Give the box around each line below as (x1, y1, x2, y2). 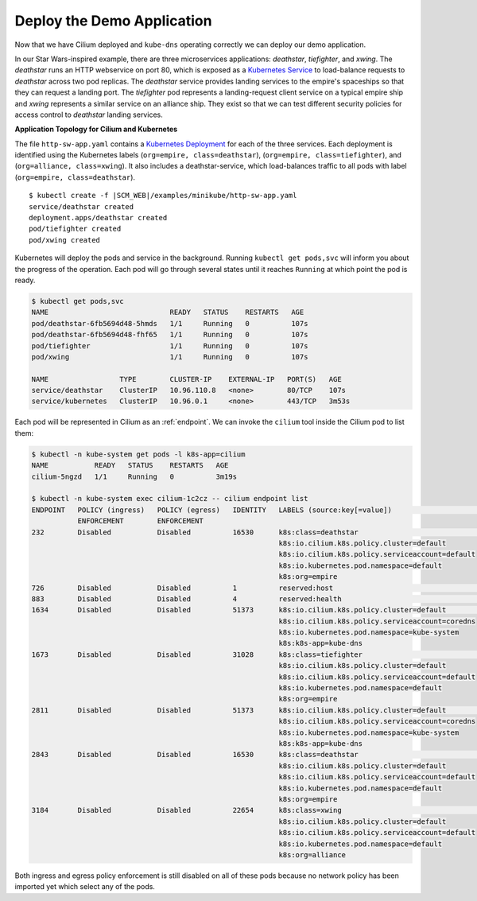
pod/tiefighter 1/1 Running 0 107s (31, 341, 308, 350)
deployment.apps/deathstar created (29, 213, 168, 223)
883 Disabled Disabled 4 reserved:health (31, 594, 342, 604)
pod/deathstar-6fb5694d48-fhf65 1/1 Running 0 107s (31, 330, 308, 340)
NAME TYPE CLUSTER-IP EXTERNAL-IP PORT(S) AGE (31, 375, 342, 383)
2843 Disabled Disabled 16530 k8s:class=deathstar (31, 750, 359, 759)
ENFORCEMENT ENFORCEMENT (77, 517, 204, 526)
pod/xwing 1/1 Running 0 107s (31, 352, 308, 361)
